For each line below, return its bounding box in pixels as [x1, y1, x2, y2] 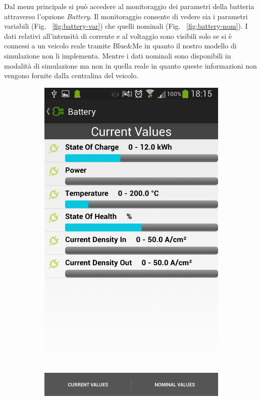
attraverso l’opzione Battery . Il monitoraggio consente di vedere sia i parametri [4, 11, 248, 21]
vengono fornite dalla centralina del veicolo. [4, 70, 139, 81]
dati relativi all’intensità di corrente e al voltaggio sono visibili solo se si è [4, 30, 232, 41]
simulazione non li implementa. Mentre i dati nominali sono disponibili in [4, 50, 231, 61]
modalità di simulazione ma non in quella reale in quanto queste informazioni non [4, 60, 257, 71]
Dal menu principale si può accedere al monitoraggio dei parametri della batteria [4, 1, 254, 11]
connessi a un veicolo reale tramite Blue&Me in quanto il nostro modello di [4, 40, 237, 51]
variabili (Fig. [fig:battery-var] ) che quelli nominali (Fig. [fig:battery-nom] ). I [4, 21, 248, 31]
